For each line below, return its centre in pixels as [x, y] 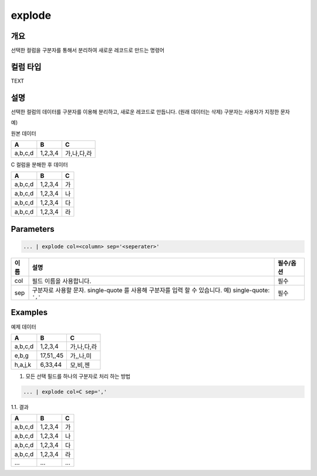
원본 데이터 [23, 133]
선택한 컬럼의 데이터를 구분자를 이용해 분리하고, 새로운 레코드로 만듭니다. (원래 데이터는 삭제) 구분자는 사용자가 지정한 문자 [150, 112]
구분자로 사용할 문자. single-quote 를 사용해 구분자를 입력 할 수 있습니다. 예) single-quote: [151, 291]
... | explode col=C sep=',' [65, 391]
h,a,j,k [23, 364]
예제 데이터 [23, 326]
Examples [29, 313]
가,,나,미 [81, 356]
